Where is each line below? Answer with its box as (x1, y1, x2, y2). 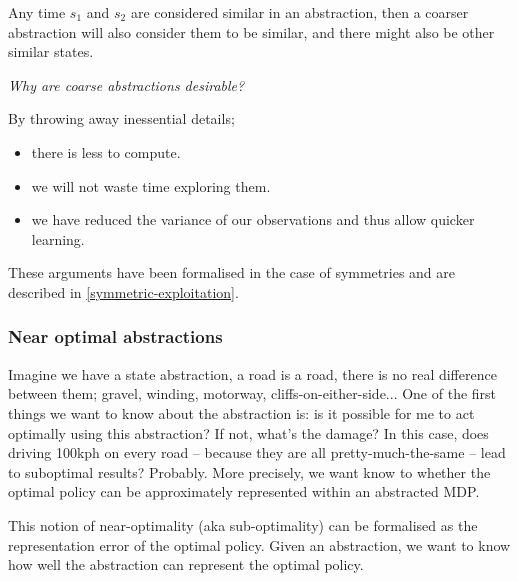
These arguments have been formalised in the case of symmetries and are (8, 262, 455, 283)
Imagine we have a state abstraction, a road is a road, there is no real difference (8, 363, 497, 384)
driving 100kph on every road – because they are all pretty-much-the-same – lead (8, 442, 506, 463)
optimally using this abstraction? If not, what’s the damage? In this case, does (8, 422, 489, 443)
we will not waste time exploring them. (31, 175, 271, 196)
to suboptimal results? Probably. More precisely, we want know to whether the (8, 461, 491, 482)
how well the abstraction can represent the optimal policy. (8, 554, 364, 575)
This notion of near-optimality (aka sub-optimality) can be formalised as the (8, 514, 478, 535)
